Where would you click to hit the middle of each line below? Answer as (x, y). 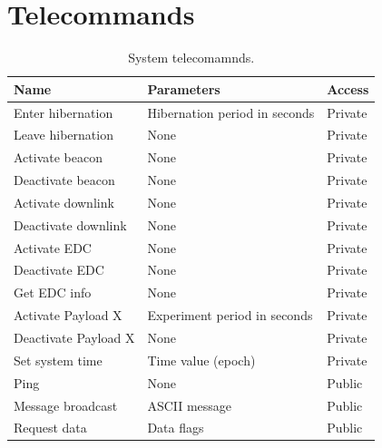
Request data (50, 428)
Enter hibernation (64, 112)
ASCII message (190, 405)
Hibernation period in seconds (231, 112)
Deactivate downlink (70, 224)
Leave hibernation (64, 135)
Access (348, 88)
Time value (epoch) (201, 360)
